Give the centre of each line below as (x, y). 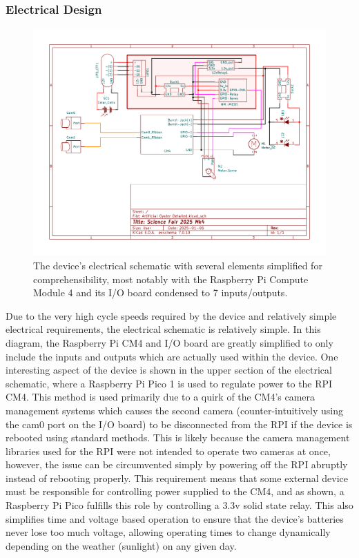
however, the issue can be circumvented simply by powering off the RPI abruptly (177, 464)
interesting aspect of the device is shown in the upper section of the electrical (169, 370)
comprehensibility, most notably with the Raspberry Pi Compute (171, 279)
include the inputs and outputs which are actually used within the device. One (172, 356)
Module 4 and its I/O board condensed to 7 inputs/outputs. (161, 292)
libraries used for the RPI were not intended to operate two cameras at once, (168, 451)
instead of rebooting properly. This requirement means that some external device (177, 478)
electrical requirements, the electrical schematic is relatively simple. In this (163, 329)
